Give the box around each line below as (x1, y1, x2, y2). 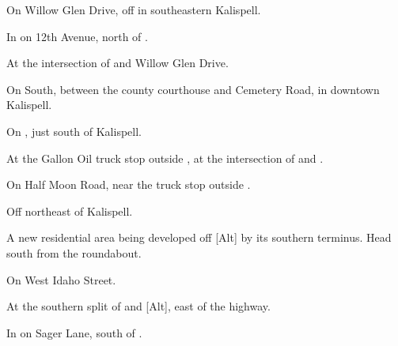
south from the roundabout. (6, 244, 142, 261)
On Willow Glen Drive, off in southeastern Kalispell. (6, 2, 261, 17)
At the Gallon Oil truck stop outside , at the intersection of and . (6, 149, 324, 166)
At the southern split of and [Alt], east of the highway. (6, 298, 271, 314)
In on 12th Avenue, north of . (6, 28, 148, 44)
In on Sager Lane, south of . (6, 324, 142, 340)
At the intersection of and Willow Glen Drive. (6, 55, 229, 71)
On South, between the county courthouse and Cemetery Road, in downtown (6, 81, 380, 97)
